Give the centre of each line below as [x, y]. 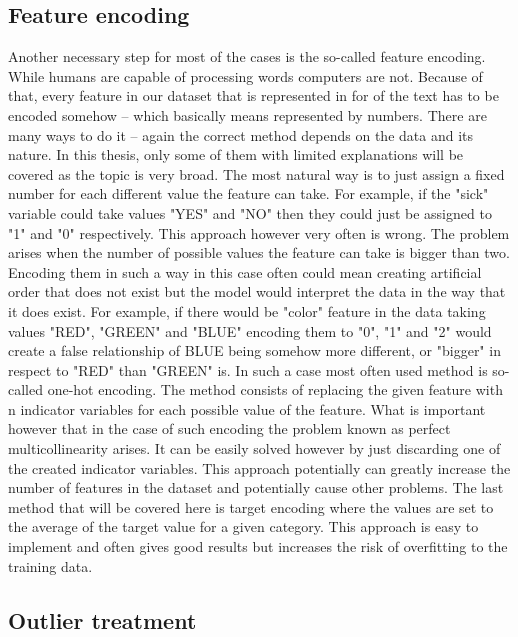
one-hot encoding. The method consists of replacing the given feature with [275, 389]
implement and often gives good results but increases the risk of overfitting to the [258, 546]
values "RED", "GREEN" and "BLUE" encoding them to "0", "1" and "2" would [250, 330]
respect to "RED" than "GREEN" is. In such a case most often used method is [248, 369]
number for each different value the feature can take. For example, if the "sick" [248, 193]
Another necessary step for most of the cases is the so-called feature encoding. [247, 56]
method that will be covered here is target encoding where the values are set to [251, 506]
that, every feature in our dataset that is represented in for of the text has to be [253, 95]
